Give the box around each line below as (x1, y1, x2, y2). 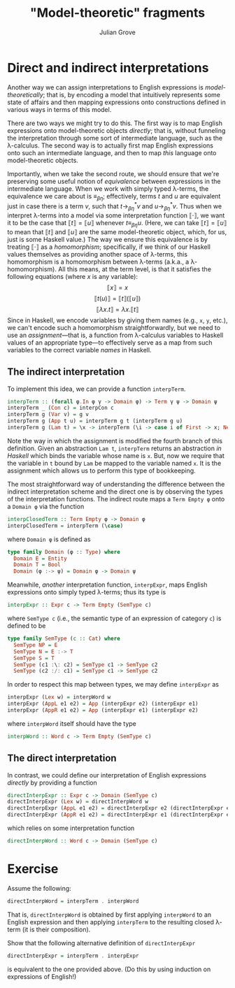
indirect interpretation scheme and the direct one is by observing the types (7, 487, 223, 496)
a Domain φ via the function (7, 502, 85, 510)
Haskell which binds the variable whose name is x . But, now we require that (7, 451, 225, 459)
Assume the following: (7, 884, 71, 892)
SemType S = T (13, 654, 55, 661)
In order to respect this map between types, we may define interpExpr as (7, 680, 219, 689)
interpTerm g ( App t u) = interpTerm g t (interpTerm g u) (7, 417, 183, 424)
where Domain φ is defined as (7, 535, 91, 543)
